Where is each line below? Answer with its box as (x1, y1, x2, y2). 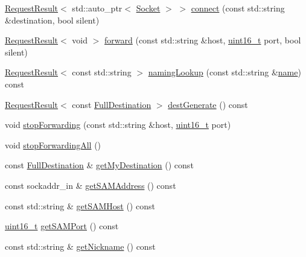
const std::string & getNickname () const (5, 240, 156, 252)
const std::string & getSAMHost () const (5, 199, 155, 212)
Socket (136, 2, 161, 14)
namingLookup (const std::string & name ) (148, 66, 301, 78)
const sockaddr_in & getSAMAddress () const (5, 179, 176, 191)
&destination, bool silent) (5, 13, 100, 26)
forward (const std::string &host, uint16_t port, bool (104, 34, 301, 46)
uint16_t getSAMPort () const (5, 220, 119, 232)
